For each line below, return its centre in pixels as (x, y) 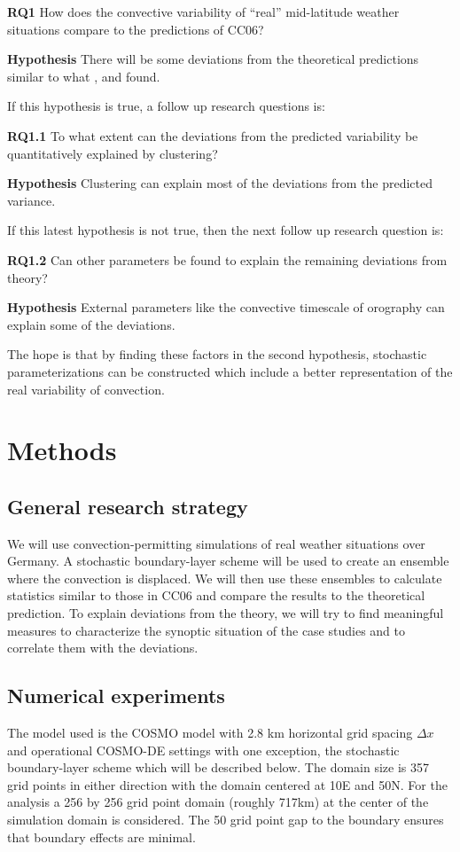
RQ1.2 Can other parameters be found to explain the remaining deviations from (227, 259)
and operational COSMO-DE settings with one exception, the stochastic (203, 750)
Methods (62, 450)
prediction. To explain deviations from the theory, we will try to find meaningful (226, 613)
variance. (31, 200)
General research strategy (128, 506)
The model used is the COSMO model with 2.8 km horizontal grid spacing (210, 733)
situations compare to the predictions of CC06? (136, 29)
